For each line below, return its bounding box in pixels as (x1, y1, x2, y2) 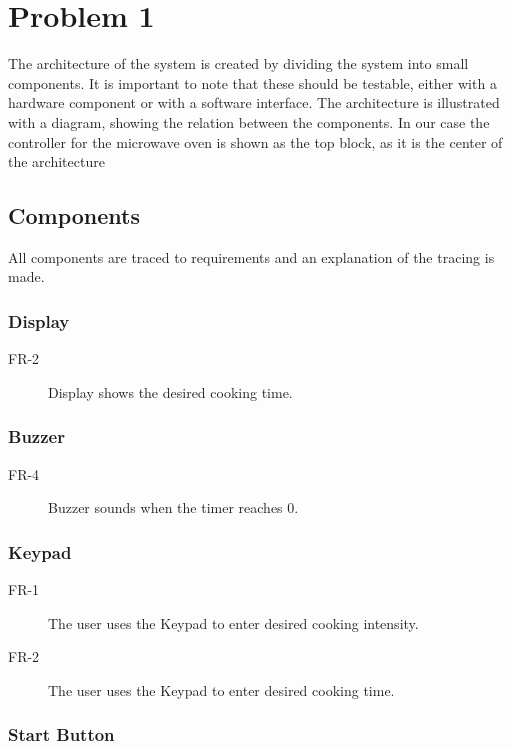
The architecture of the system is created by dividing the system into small (8, 53, 469, 74)
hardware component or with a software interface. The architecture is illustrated (8, 92, 500, 113)
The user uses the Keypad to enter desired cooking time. (48, 679, 395, 700)
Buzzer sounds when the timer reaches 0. (48, 497, 299, 518)
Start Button (8, 722, 115, 747)
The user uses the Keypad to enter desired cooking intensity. (48, 612, 419, 633)
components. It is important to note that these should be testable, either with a (8, 72, 497, 93)
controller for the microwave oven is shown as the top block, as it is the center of (8, 131, 503, 152)
